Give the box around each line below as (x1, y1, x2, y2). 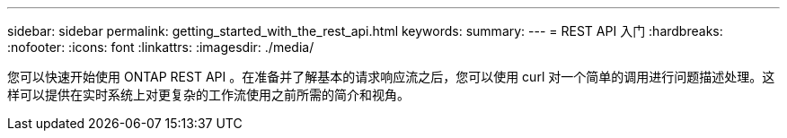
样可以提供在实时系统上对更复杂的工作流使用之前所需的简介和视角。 (7, 87, 410, 102)
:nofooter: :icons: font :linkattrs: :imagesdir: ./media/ (7, 39, 314, 55)
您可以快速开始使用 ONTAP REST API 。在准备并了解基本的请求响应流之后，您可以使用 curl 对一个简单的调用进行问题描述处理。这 (7, 69, 775, 84)
